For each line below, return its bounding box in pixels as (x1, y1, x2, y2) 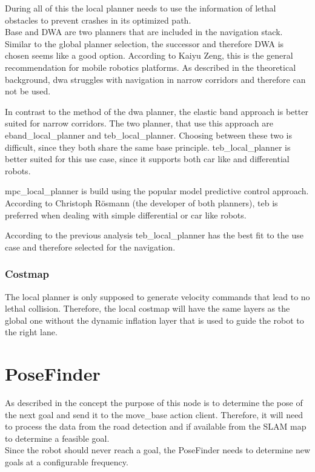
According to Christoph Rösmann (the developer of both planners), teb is (5, 196, 278, 209)
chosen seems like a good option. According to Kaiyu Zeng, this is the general (5, 49, 293, 62)
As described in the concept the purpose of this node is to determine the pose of (5, 396, 303, 408)
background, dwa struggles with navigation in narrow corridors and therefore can (5, 73, 306, 85)
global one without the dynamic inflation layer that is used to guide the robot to (5, 313, 304, 326)
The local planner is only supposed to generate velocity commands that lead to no (5, 290, 310, 303)
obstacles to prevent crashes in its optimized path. (5, 13, 191, 26)
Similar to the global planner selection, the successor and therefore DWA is (5, 37, 284, 50)
